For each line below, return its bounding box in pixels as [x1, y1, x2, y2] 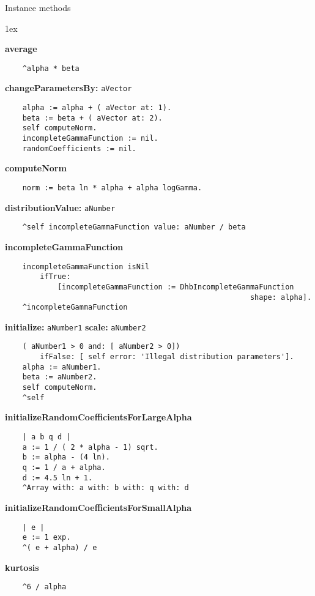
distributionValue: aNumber [5, 201, 116, 214]
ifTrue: [40, 272, 71, 281]
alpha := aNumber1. [22, 362, 102, 371]
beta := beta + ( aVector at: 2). [22, 113, 163, 122]
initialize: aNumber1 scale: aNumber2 [5, 320, 146, 333]
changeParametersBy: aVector [5, 81, 132, 94]
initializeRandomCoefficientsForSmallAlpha [5, 501, 192, 513]
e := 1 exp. [22, 533, 71, 542]
